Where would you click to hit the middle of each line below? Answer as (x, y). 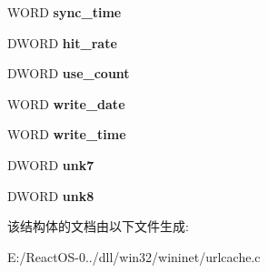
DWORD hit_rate (62, 42)
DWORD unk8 (51, 195)
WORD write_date (66, 103)
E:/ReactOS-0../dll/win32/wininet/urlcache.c (134, 256)
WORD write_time (67, 134)
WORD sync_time (65, 12)
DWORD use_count (69, 73)
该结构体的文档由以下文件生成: (98, 226)
